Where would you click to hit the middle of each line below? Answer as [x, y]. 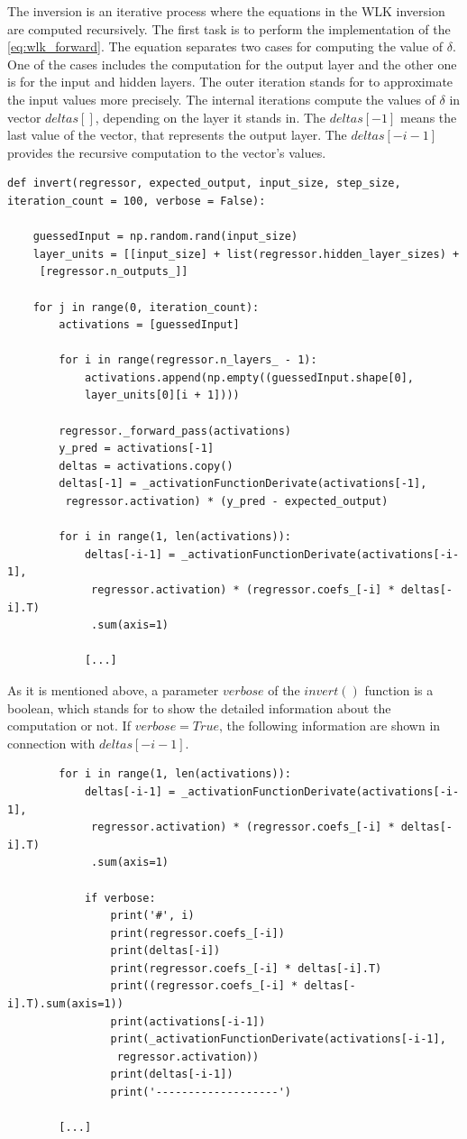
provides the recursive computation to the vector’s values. [167, 152]
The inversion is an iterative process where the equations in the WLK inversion [226, 11]
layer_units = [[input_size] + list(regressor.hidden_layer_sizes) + [246, 254]
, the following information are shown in [330, 726]
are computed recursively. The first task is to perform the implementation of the [229, 28]
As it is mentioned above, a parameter [113, 689]
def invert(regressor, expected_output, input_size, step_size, [204, 184]
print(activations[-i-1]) [188, 1021]
